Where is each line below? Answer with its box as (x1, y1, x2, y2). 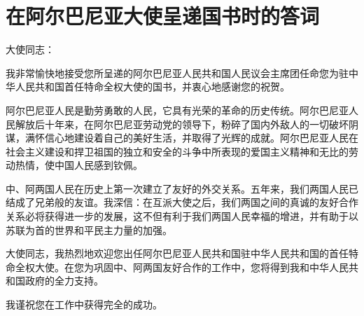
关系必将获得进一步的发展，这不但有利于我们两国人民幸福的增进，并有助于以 (6, 209, 358, 224)
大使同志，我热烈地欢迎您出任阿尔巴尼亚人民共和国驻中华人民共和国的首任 (6, 246, 349, 261)
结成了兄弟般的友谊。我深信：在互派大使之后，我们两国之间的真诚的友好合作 (6, 195, 358, 209)
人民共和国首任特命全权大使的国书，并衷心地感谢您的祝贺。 (15, 79, 290, 94)
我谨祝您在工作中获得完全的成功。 (6, 297, 162, 312)
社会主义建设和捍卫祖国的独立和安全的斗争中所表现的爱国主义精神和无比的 (6, 144, 349, 158)
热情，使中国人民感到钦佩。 (15, 158, 143, 172)
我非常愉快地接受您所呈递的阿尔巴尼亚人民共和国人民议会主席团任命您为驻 (6, 65, 349, 80)
